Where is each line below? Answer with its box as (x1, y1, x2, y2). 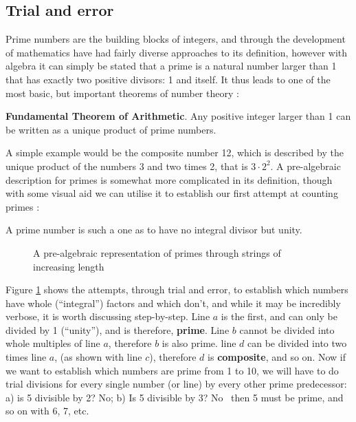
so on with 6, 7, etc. (5, 403, 89, 418)
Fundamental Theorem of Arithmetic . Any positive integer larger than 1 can (5, 109, 351, 123)
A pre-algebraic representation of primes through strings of (33, 245, 281, 260)
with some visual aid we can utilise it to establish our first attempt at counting (5, 186, 338, 200)
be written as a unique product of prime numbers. (5, 122, 216, 136)
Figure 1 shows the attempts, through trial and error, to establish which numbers (5, 282, 348, 297)
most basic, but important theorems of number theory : (5, 85, 239, 100)
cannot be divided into (239, 322, 335, 337)
